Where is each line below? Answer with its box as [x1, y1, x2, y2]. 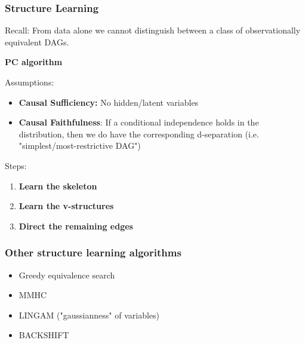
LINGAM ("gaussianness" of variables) [19, 308, 159, 321]
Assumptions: [5, 76, 54, 88]
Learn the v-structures [19, 200, 114, 212]
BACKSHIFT [19, 329, 69, 341]
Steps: [5, 159, 27, 171]
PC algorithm [5, 56, 63, 68]
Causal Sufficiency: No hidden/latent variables [19, 96, 199, 108]
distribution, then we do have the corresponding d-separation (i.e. [19, 127, 259, 140]
